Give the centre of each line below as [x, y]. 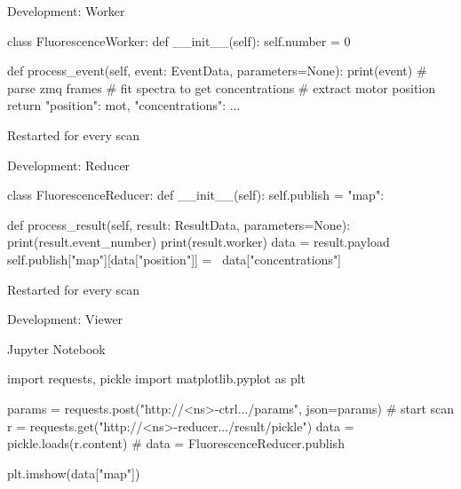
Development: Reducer [69, 165]
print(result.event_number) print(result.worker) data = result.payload [199, 242]
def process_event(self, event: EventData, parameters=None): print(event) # [217, 71]
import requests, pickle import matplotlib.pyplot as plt [156, 379]
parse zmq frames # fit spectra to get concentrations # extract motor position [222, 87]
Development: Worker [66, 11]
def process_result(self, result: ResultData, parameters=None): [179, 224]
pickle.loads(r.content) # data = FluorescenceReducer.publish [176, 443]
